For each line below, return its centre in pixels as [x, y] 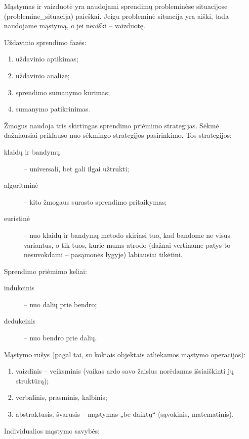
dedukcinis [20, 321]
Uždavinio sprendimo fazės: [45, 42]
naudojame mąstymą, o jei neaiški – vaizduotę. [75, 26]
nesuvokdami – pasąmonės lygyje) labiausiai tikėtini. [103, 254]
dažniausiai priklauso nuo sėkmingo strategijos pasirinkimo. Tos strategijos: [118, 135]
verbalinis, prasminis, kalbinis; [61, 397]
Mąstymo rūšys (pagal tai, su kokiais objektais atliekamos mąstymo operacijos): [125, 354]
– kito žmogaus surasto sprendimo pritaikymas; [95, 201]
